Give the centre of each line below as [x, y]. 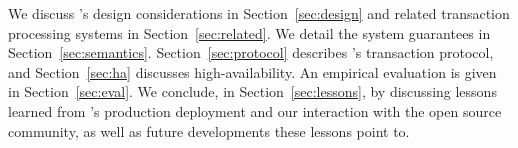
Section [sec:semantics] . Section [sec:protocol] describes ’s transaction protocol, [251, 52]
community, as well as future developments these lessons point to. [209, 130]
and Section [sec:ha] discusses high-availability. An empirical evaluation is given [252, 71]
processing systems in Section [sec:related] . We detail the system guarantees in [249, 32]
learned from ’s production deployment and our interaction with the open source [255, 110]
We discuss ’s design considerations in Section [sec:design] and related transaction [259, 13]
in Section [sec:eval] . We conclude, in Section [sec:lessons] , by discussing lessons [252, 91]
